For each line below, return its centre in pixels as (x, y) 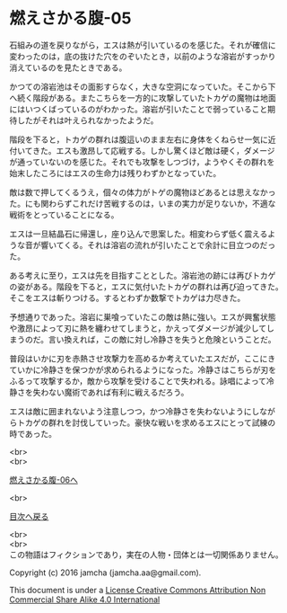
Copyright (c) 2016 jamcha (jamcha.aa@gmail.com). (105, 573)
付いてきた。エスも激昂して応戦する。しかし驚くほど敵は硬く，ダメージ (142, 150)
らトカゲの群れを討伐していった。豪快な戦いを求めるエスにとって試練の (143, 422)
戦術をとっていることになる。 (64, 214)
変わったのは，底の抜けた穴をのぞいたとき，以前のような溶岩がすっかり (143, 56)
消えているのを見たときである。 (68, 67)
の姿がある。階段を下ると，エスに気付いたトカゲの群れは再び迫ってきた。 (147, 286)
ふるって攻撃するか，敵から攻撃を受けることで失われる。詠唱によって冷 (142, 381)
